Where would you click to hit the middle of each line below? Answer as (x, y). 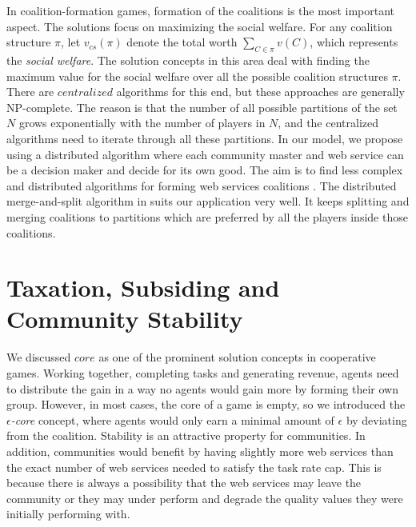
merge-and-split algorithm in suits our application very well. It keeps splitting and (208, 201)
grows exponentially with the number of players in (142, 123)
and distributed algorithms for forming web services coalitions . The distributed (202, 185)
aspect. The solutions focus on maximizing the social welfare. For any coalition (200, 26)
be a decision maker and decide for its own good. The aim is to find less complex (205, 170)
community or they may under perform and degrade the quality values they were (205, 498)
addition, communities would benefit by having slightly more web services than (200, 451)
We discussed (39, 357)
